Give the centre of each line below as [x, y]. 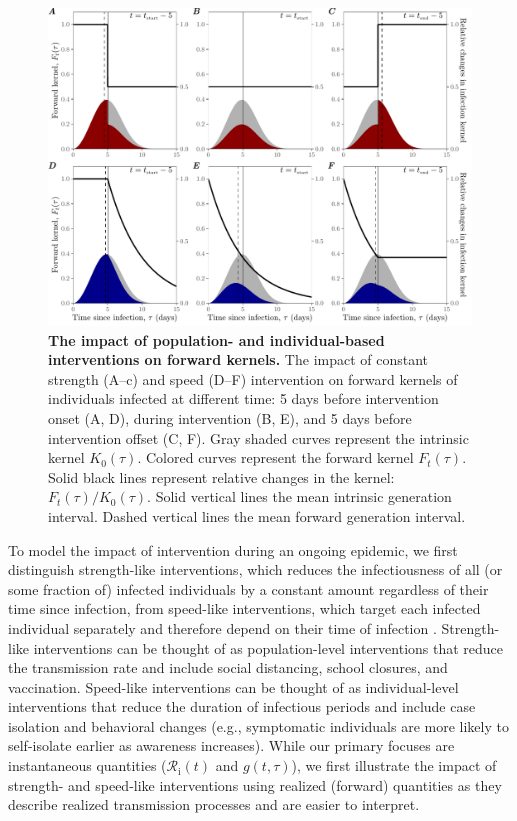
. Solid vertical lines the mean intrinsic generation [299, 496]
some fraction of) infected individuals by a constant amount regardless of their [248, 588]
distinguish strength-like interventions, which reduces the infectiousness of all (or [255, 569]
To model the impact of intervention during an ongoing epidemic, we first [233, 549]
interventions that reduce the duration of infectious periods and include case [242, 706]
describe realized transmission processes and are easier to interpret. [214, 804]
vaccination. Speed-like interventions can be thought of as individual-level [233, 686]
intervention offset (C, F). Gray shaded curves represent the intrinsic [258, 437]
